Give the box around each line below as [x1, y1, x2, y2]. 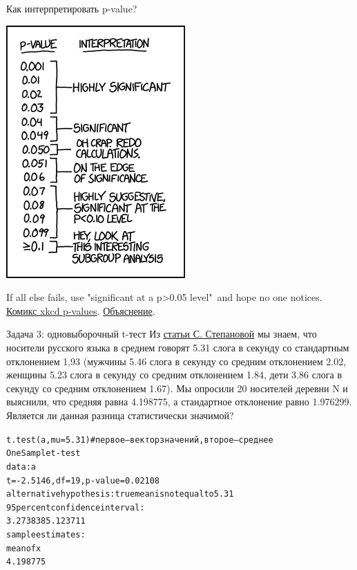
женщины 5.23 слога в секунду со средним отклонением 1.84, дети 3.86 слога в [6, 367, 342, 382]
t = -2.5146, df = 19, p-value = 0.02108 [6, 475, 160, 486]
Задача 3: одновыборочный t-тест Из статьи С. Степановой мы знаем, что [6, 327, 317, 341]
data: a [6, 461, 36, 472]
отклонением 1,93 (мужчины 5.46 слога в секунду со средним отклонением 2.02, [6, 353, 347, 368]
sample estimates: [6, 530, 86, 540]
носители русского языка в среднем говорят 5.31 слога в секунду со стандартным [6, 340, 349, 354]
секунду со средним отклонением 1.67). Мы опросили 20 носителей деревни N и [6, 380, 348, 395]
